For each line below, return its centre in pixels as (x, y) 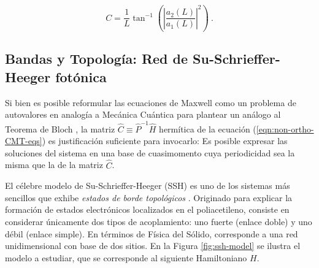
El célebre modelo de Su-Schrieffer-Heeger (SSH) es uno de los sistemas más (148, 186)
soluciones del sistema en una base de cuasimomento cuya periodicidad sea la (150, 152)
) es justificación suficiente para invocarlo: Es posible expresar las (165, 141)
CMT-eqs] (24, 141)
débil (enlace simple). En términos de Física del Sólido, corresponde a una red (152, 233)
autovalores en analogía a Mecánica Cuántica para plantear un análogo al (143, 114)
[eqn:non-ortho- (285, 128)
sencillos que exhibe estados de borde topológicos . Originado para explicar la (149, 197)
